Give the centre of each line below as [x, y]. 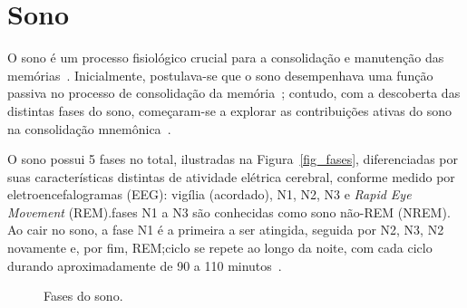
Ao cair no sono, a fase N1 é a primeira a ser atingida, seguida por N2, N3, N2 [226, 230]
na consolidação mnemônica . [89, 128]
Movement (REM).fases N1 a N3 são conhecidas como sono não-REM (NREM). [229, 212]
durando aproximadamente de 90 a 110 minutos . [145, 265]
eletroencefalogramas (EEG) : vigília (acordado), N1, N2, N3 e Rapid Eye [209, 194]
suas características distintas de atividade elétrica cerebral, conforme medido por [231, 176]
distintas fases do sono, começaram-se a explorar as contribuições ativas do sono [230, 110]
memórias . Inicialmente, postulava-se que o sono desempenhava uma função [220, 75]
